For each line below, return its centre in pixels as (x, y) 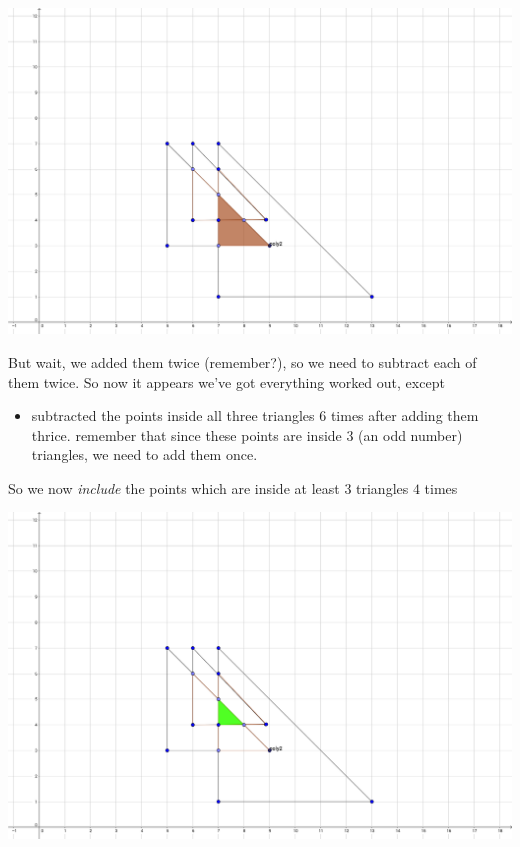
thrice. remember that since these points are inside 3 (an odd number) (247, 434)
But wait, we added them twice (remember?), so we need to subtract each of (242, 361)
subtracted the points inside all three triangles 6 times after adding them (255, 415)
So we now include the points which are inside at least (174, 487)
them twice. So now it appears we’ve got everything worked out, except (226, 381)
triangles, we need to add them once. (144, 454)
